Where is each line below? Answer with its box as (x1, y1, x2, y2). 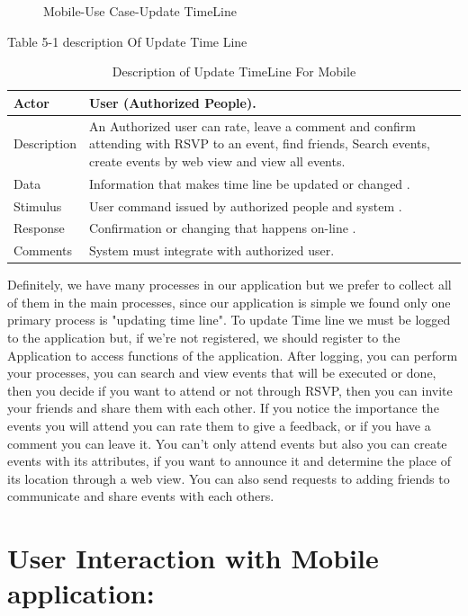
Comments (13, 241, 73, 260)
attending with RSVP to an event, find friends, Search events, (88, 134, 430, 153)
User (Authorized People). (88, 93, 256, 112)
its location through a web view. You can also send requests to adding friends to (7, 469, 450, 487)
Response (13, 219, 65, 237)
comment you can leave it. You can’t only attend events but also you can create (7, 433, 447, 452)
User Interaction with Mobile (7, 540, 379, 576)
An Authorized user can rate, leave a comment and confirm (88, 116, 416, 135)
